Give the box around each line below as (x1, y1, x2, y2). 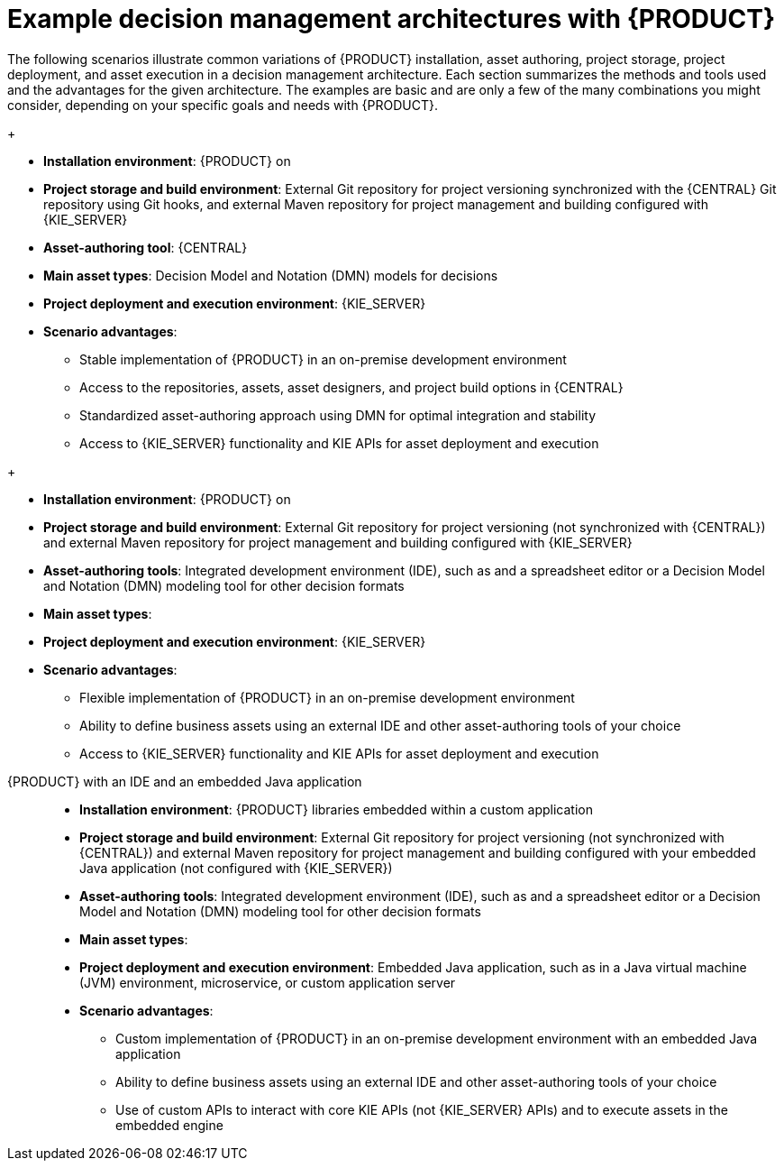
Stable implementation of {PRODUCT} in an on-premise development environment (79, 351, 567, 367)
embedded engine (115, 1117, 223, 1133)
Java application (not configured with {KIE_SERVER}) (79, 860, 393, 876)
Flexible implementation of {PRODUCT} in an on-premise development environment (79, 689, 575, 705)
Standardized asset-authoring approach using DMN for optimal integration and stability (79, 407, 597, 423)
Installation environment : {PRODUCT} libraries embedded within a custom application (79, 801, 593, 817)
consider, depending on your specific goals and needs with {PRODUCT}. (7, 97, 439, 113)
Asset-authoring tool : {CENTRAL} (43, 239, 248, 255)
